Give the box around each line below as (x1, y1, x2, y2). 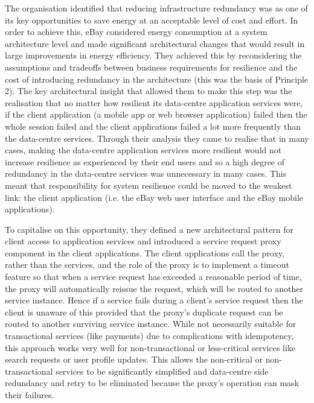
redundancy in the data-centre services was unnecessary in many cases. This (5, 167, 287, 180)
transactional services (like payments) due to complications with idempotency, (5, 329, 294, 342)
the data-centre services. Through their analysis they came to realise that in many (5, 132, 309, 144)
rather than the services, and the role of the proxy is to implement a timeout (5, 258, 289, 271)
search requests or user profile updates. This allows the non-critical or (5, 353, 263, 366)
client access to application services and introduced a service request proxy (5, 235, 281, 247)
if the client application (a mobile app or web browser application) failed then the (5, 108, 307, 121)
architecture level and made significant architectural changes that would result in (5, 37, 305, 49)
